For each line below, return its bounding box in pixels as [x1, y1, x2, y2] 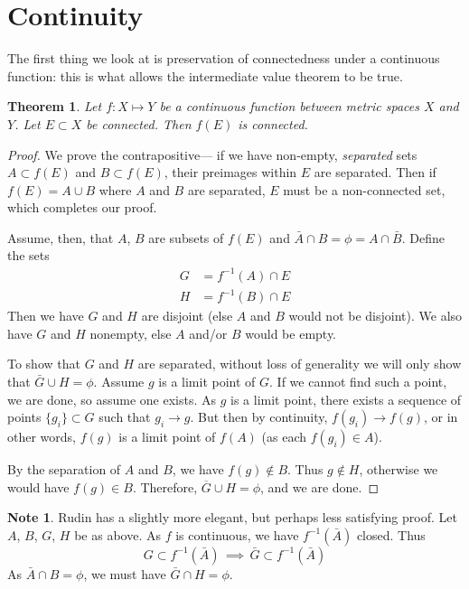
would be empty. [245, 323, 337, 342]
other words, [7, 427, 76, 446]
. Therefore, [132, 477, 198, 496]
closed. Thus [356, 525, 426, 544]
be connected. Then [86, 114, 192, 133]
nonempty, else [89, 323, 172, 342]
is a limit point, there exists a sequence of [230, 389, 462, 408]
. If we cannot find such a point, [269, 371, 447, 390]
